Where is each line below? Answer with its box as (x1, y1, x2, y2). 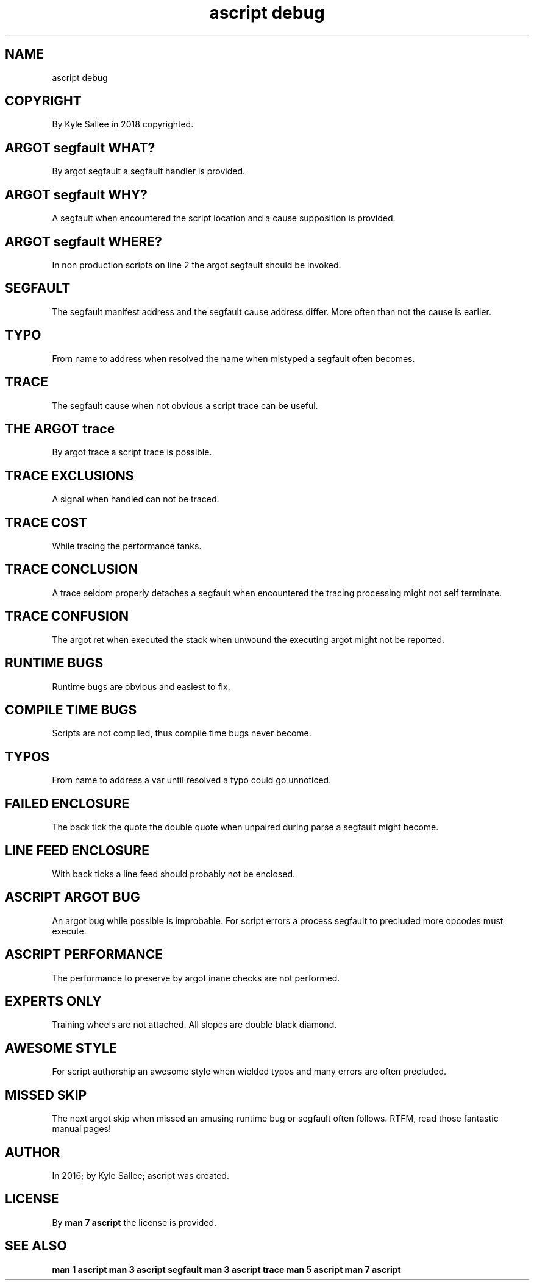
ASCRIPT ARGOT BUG (5, 889, 140, 905)
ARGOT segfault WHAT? (5, 140, 155, 155)
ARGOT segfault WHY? (5, 187, 148, 202)
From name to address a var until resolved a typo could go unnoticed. (52, 775, 332, 786)
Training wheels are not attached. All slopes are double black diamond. (52, 1019, 337, 1030)
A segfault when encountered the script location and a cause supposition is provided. (52, 213, 396, 224)
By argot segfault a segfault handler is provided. (52, 166, 246, 177)
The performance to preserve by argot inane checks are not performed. (52, 972, 340, 983)
